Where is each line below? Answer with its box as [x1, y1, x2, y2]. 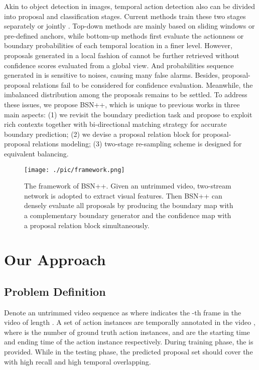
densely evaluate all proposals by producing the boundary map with [24, 200, 233, 211]
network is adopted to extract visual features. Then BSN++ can [24, 190, 222, 201]
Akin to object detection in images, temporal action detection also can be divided [4, 1, 255, 11]
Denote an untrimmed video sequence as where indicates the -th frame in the [4, 307, 241, 317]
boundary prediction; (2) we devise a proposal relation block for [4, 128, 201, 139]
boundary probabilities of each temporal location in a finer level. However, [4, 40, 232, 51]
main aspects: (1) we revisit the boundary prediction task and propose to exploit [4, 109, 252, 119]
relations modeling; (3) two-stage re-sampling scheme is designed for [32, 138, 242, 149]
